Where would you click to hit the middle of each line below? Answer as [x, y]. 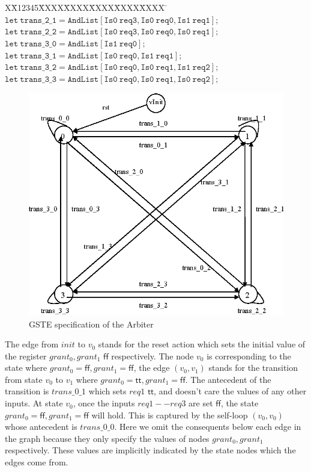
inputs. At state [34, 403]
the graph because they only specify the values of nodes [107, 438]
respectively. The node [152, 356]
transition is [27, 391]
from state [24, 379]
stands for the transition [253, 368]
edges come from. [37, 462]
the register [26, 356]
